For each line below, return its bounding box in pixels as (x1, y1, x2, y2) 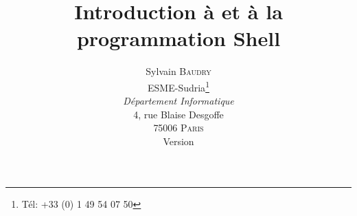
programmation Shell (76, 24, 281, 52)
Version (163, 133, 194, 148)
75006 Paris (153, 120, 204, 135)
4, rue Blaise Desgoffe (133, 107, 224, 121)
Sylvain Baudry (146, 64, 211, 78)
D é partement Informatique (123, 94, 234, 108)
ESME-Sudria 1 (148, 78, 209, 94)
